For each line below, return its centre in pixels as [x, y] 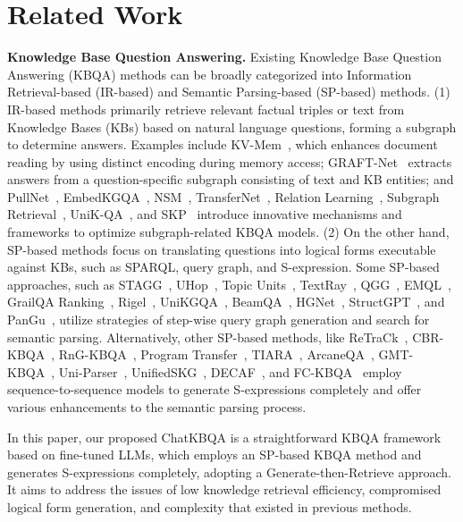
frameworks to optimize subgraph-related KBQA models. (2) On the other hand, [228, 232]
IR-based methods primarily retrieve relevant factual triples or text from [206, 109]
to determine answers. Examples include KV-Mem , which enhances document [223, 144]
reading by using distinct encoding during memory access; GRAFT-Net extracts [230, 161]
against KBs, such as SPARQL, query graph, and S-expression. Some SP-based [223, 267]
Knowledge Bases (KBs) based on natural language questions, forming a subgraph [232, 126]
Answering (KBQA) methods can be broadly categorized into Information [210, 74]
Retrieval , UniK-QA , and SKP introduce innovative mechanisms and [205, 214]
